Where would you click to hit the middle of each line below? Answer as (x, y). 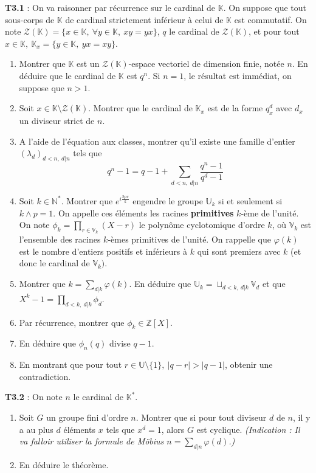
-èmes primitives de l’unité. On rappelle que (189, 239)
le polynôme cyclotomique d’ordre (202, 225)
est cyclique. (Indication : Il (248, 429)
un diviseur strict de (57, 120)
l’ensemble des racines (60, 239)
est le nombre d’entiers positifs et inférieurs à (103, 251)
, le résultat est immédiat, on (238, 75)
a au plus (36, 429)
